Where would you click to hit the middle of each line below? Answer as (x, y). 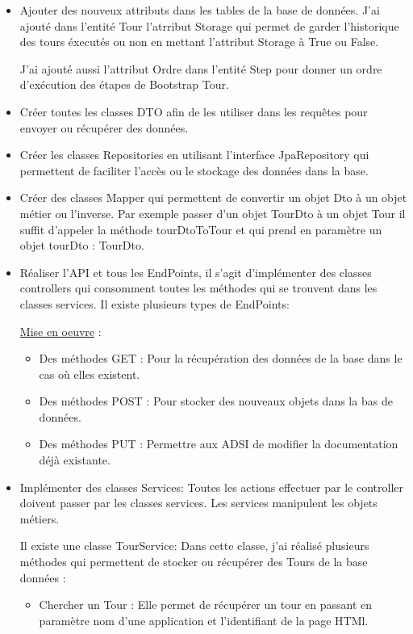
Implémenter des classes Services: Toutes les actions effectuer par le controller (211, 487)
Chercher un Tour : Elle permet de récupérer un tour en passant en (206, 605)
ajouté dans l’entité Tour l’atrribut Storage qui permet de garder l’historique (209, 25)
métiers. (40, 518)
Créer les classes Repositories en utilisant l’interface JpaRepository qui (194, 155)
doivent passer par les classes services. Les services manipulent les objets (198, 503)
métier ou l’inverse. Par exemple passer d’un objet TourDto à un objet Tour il (213, 213)
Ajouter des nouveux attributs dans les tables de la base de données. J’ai (200, 10)
